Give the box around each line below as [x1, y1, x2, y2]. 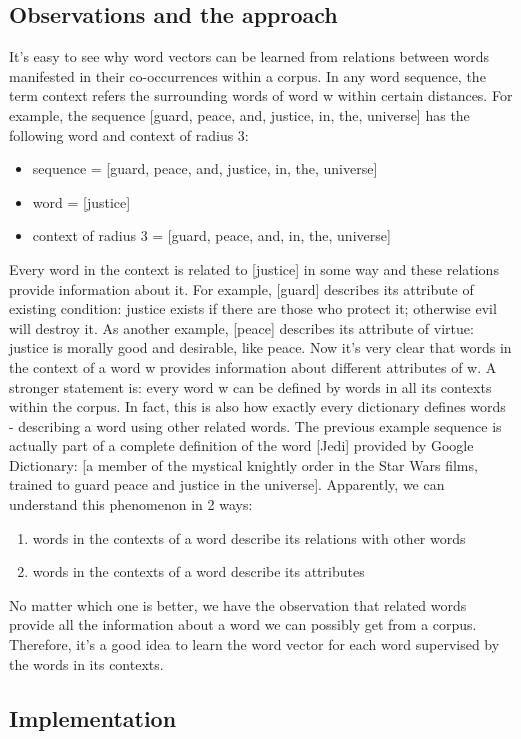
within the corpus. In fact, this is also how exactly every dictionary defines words [9, 396, 506, 417]
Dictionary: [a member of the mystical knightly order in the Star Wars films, [9, 454, 478, 475]
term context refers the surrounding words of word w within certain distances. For [9, 85, 513, 106]
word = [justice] [32, 191, 131, 212]
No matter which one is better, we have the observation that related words [9, 594, 467, 615]
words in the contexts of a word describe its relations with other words [32, 527, 466, 548]
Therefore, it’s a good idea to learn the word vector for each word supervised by [9, 634, 500, 655]
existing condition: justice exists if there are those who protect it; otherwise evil [9, 298, 497, 319]
